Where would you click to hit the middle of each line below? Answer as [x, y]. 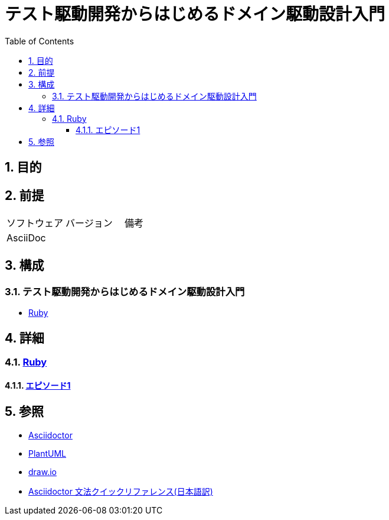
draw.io [43, 471]
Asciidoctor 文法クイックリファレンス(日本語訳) [121, 491]
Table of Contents [40, 41]
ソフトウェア [35, 223]
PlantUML [48, 453]
